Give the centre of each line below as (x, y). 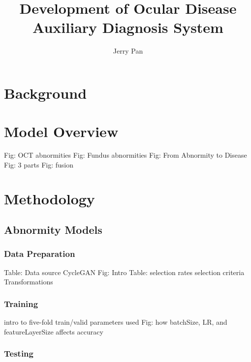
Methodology (49, 198)
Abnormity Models (53, 230)
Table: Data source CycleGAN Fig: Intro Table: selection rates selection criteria (124, 272)
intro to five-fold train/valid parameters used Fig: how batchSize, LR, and (116, 322)
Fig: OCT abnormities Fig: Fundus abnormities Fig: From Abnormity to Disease (125, 155)
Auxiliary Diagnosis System (128, 27)
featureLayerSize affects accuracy (54, 331)
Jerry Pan (128, 51)
